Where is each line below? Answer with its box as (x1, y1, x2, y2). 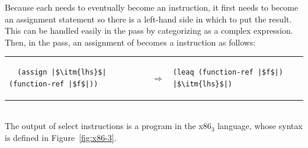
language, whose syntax (217, 120, 303, 132)
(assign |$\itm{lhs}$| (17, 68, 107, 77)
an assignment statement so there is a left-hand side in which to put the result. (5, 12, 292, 25)
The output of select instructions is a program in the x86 (5, 120, 211, 132)
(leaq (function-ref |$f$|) (172, 68, 283, 77)
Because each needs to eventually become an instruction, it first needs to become (5, 1, 299, 13)
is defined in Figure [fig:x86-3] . (5, 131, 117, 143)
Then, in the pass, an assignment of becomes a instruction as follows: (5, 36, 256, 48)
